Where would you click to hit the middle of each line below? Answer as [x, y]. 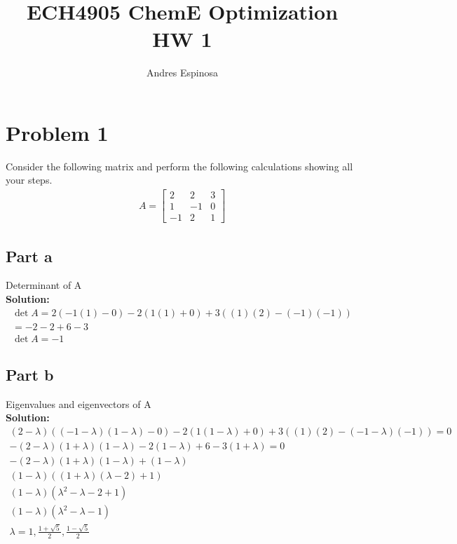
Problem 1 [57, 132]
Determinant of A [44, 285]
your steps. [29, 180]
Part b [30, 375]
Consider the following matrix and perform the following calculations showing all [179, 166]
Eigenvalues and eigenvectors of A [79, 403]
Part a [29, 256]
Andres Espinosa [182, 73]
